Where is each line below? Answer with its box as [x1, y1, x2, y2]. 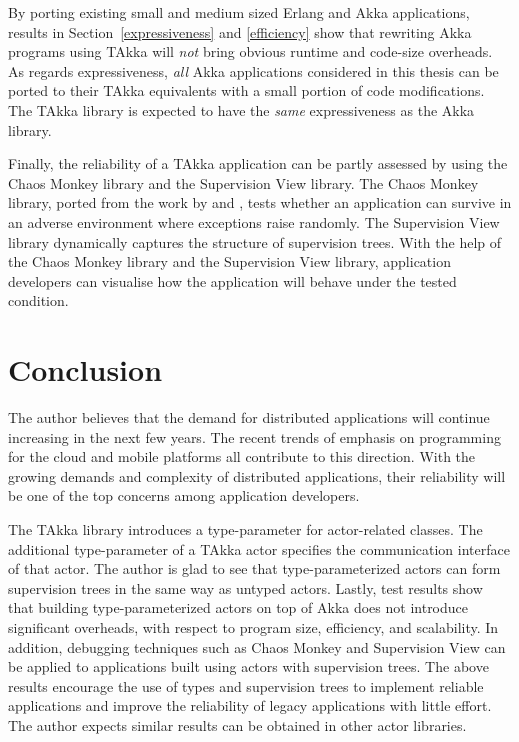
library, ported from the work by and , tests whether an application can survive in [8, 192, 512, 213]
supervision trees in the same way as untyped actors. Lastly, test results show [8, 577, 483, 598]
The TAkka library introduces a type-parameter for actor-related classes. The [8, 519, 483, 539]
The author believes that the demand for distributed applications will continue [8, 407, 490, 428]
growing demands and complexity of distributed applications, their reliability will [8, 465, 506, 486]
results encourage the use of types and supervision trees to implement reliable [8, 675, 484, 696]
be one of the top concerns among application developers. [8, 485, 360, 506]
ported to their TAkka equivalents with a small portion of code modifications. [8, 80, 485, 101]
